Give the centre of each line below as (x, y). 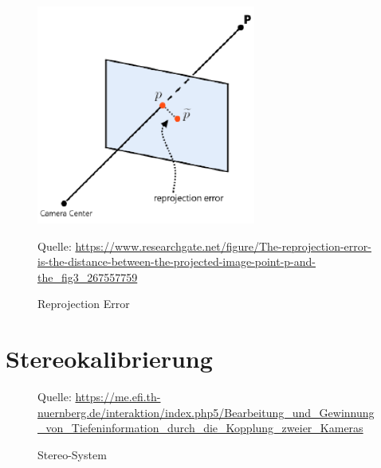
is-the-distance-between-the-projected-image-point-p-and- (177, 261)
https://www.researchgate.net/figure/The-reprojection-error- (223, 246)
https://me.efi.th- (118, 397)
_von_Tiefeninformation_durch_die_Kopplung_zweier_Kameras (200, 428)
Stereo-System (72, 454)
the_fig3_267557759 (88, 277)
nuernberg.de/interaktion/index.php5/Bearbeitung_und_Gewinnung (206, 412)
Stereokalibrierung (109, 359)
